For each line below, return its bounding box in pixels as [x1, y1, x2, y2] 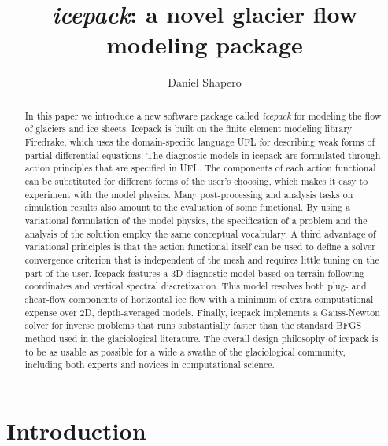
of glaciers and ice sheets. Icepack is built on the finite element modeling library [24, 122, 353, 135]
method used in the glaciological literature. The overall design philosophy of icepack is [24, 331, 379, 345]
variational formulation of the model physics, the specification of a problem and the [24, 213, 368, 227]
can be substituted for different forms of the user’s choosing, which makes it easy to [24, 174, 368, 187]
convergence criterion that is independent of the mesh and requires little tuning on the [24, 252, 379, 266]
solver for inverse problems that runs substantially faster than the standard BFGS [24, 319, 362, 332]
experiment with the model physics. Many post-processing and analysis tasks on [24, 187, 353, 201]
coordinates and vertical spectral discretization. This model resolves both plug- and [24, 279, 367, 293]
